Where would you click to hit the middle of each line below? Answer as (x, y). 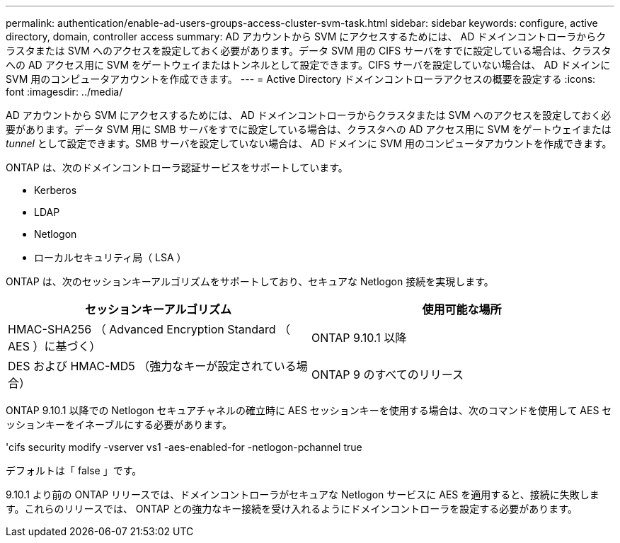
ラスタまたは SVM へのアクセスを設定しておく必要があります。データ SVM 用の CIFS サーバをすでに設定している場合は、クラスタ (309, 51)
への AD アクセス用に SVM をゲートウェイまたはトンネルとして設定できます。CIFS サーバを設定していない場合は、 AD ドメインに (308, 65)
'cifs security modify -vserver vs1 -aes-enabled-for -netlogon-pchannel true (184, 447)
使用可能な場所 (462, 309)
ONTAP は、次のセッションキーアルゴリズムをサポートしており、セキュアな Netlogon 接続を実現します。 (250, 281)
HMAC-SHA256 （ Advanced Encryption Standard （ (149, 329)
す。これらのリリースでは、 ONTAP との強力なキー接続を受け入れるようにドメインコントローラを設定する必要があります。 (292, 509)
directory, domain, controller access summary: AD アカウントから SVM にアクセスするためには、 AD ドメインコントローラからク (306, 36)
